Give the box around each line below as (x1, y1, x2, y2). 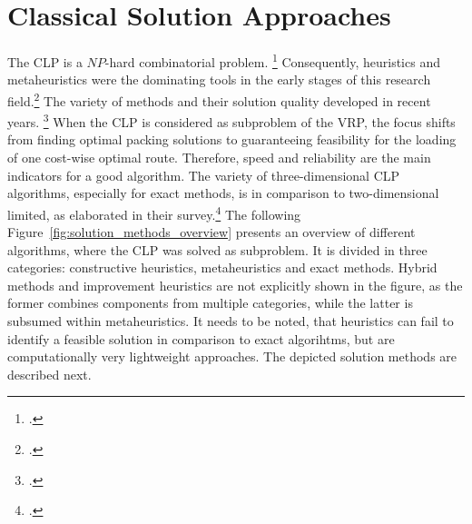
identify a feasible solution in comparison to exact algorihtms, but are (7, 329, 395, 348)
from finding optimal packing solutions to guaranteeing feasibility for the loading (7, 130, 457, 149)
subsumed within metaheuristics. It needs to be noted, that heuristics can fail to (7, 311, 454, 331)
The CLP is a (7, 52, 83, 71)
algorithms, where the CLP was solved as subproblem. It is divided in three (7, 240, 428, 259)
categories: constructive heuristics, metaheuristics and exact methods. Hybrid (7, 258, 438, 277)
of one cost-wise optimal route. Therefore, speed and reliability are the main (7, 148, 431, 167)
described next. (7, 364, 92, 383)
